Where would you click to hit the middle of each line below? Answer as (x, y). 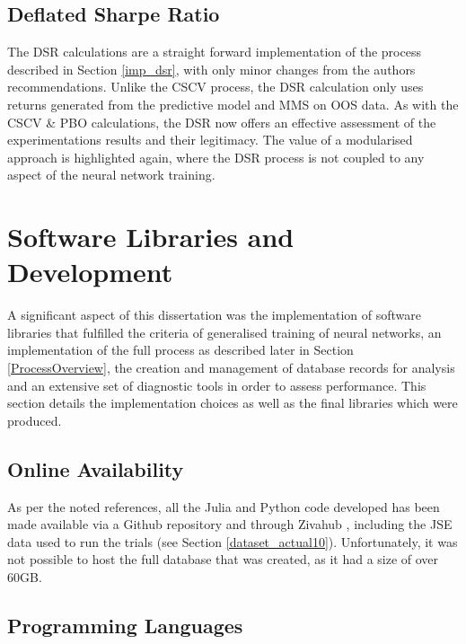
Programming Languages (125, 625)
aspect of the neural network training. (111, 175)
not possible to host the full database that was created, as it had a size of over (223, 559)
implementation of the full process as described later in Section (180, 350)
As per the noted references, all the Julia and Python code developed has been (224, 506)
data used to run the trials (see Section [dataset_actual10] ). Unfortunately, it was (233, 541)
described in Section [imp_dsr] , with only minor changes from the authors (211, 69)
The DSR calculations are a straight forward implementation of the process (214, 52)
